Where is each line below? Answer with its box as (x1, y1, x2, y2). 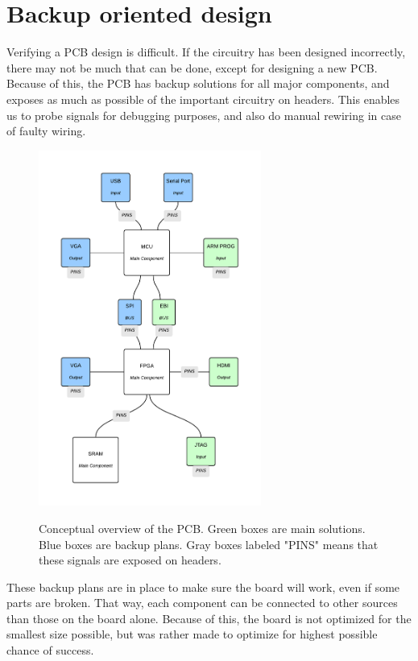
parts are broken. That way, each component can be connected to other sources (6, 594, 398, 611)
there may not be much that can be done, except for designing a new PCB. (6, 59, 378, 76)
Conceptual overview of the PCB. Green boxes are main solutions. (39, 519, 366, 536)
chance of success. (6, 642, 94, 659)
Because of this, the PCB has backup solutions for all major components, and (6, 75, 390, 92)
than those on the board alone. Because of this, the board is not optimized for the (6, 609, 412, 626)
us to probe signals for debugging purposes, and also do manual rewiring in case (6, 106, 401, 123)
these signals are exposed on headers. (39, 552, 221, 568)
